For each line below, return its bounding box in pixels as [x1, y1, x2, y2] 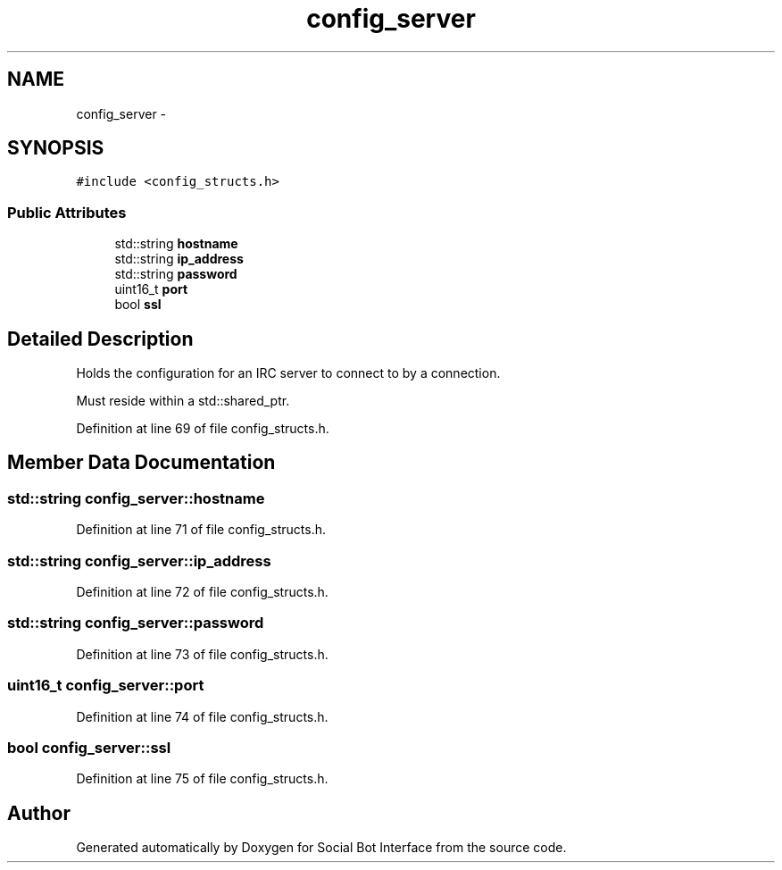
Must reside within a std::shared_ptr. [76, 393, 290, 409]
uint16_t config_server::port [7, 676, 204, 695]
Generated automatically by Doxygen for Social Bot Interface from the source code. [76, 840, 567, 856]
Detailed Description [7, 327, 194, 350]
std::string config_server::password [7, 614, 264, 632]
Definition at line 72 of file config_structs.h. [76, 584, 329, 599]
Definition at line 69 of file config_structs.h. [76, 421, 329, 437]
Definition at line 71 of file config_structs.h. [76, 522, 327, 538]
